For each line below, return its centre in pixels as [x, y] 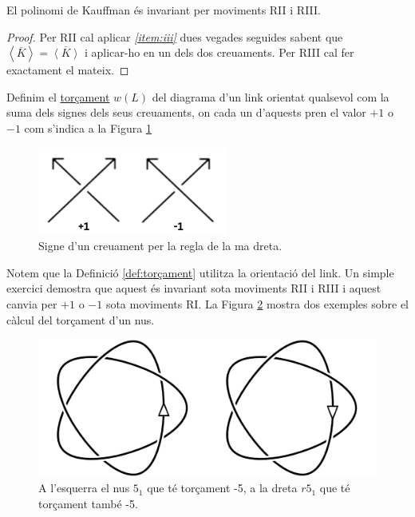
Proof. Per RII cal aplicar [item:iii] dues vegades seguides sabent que [175, 36]
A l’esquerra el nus [84, 488]
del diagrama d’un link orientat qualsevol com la [271, 96]
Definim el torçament [58, 96]
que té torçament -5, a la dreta [222, 488]
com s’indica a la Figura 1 [88, 127]
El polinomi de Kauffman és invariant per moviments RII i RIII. [164, 10]
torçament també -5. [88, 503]
